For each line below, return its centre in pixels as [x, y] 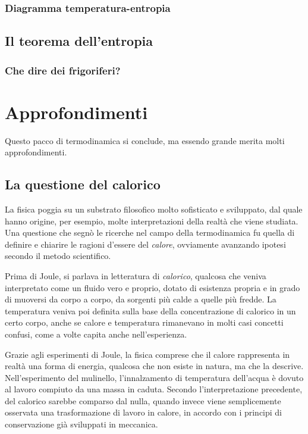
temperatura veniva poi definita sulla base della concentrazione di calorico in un [150, 310]
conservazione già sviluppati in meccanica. [81, 424]
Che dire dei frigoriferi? [63, 70]
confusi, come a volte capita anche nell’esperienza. [96, 334]
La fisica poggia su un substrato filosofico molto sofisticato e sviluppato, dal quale [154, 209]
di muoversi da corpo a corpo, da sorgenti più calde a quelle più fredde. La [141, 299]
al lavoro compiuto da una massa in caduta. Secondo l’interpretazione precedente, [154, 389]
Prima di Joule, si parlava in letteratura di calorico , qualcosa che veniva [136, 275]
